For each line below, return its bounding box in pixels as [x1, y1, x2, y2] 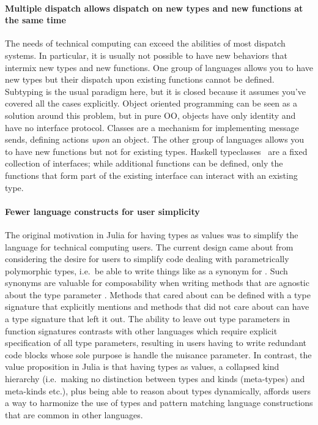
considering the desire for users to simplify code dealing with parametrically [5, 252, 289, 265]
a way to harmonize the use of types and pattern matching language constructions [5, 396, 313, 409]
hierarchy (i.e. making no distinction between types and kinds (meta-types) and [5, 372, 305, 385]
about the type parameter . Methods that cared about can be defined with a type [5, 288, 311, 301]
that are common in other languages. [5, 408, 143, 421]
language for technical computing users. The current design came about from [5, 240, 294, 253]
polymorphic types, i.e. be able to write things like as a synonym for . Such [5, 264, 288, 277]
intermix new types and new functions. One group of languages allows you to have [5, 61, 313, 73]
